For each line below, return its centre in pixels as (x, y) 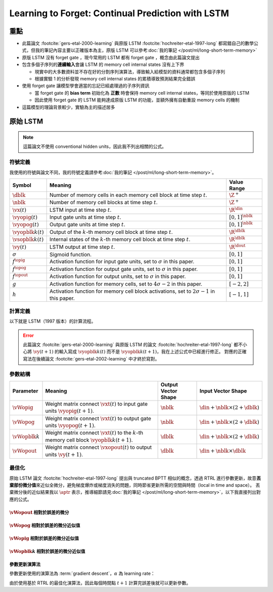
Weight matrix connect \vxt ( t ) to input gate (96, 404)
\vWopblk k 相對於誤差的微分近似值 (47, 551)
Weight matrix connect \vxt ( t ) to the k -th (94, 433)
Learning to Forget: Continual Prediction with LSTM (119, 13)
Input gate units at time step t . (85, 217)
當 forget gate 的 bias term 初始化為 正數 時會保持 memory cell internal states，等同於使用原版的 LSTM (142, 93)
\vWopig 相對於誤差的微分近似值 (44, 538)
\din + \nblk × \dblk (223, 451)
